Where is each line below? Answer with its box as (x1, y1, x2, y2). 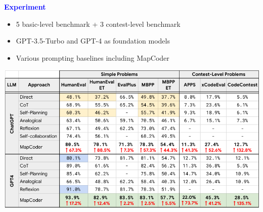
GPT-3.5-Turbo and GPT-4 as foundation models (16, 35, 170, 46)
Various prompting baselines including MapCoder (16, 52, 169, 63)
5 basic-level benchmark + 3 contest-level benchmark (16, 18, 181, 29)
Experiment (4, 2, 46, 12)
